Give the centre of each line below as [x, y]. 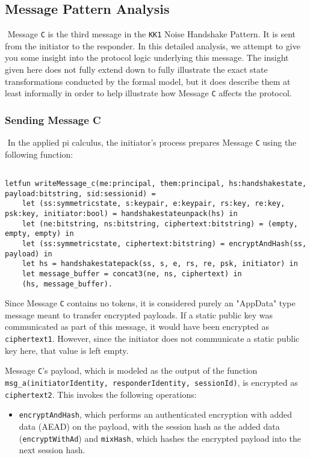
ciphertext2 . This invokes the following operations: [101, 394]
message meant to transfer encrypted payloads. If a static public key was [139, 314]
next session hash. [52, 450]
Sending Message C [53, 119]
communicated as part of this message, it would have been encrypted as [137, 326]
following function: [39, 154]
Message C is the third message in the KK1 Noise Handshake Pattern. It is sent [152, 34]
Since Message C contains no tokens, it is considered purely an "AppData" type [150, 303]
